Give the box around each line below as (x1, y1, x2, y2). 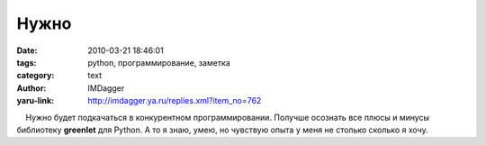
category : (16, 70, 55, 81)
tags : (16, 57, 37, 68)
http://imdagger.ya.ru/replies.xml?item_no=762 (87, 95, 262, 106)
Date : (16, 45, 38, 56)
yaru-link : (16, 95, 54, 106)
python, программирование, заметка (87, 57, 231, 68)
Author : (16, 82, 47, 94)
